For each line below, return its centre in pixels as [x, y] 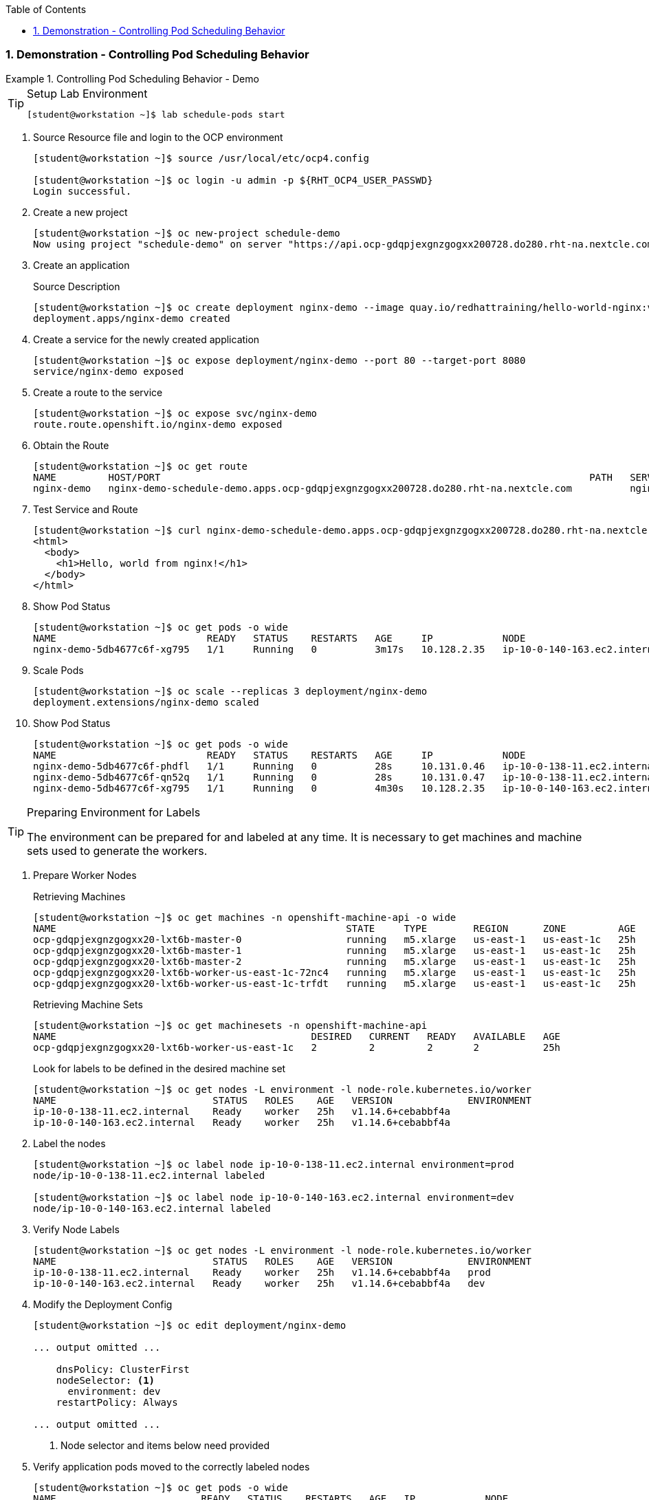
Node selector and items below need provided [165, 1445]
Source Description [77, 286]
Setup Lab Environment [87, 93]
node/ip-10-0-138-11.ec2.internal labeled [149, 1175]
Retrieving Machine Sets [88, 1004]
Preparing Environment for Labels [114, 812]
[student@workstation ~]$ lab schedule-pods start [156, 114]
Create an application [81, 265]
